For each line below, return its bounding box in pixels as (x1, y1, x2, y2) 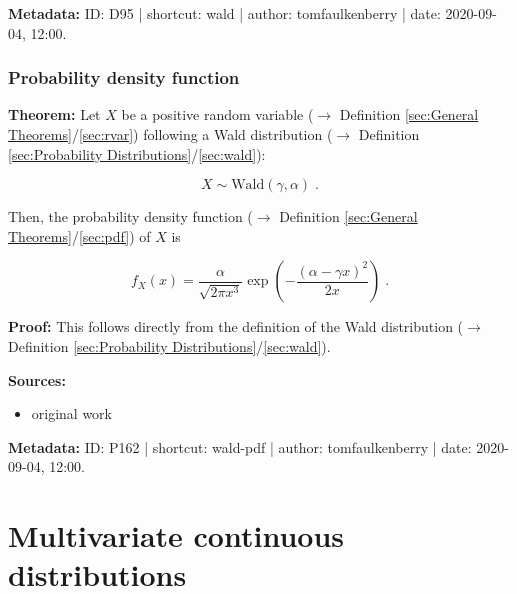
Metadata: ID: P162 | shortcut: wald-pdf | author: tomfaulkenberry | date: (8, 436, 472, 457)
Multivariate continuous (8, 515, 345, 556)
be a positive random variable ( (121, 104, 314, 125)
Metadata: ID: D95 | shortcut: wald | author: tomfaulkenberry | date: (8, 3, 441, 23)
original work (31, 403, 113, 424)
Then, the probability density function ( (8, 206, 253, 227)
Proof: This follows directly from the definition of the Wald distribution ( (8, 316, 464, 337)
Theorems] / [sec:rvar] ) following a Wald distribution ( (8, 124, 333, 144)
